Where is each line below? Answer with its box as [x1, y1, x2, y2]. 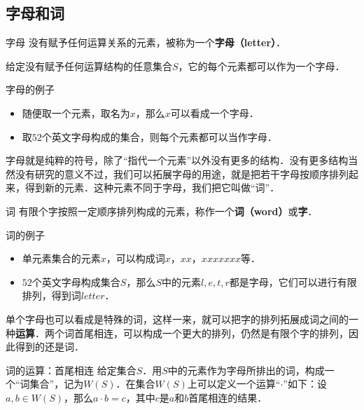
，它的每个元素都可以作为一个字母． [178, 58, 345, 73]
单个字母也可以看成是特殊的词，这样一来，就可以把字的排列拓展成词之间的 [6, 311, 349, 326]
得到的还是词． [15, 339, 84, 354]
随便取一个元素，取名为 [22, 105, 130, 120]
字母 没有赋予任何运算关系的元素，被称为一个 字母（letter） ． [6, 35, 286, 50]
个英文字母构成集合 [31, 274, 120, 289]
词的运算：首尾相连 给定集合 [6, 362, 136, 377]
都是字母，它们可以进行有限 [229, 274, 357, 289]
